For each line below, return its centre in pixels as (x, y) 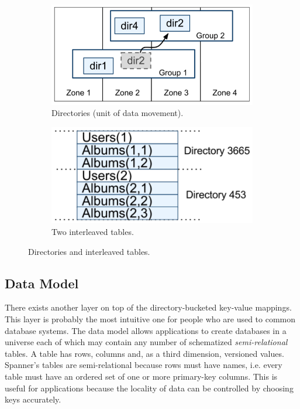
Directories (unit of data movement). (118, 113)
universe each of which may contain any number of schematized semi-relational (146, 342)
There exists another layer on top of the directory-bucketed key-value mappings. (148, 307)
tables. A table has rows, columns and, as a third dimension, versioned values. (144, 353)
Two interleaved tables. (93, 231)
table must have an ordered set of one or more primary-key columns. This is (141, 376)
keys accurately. (33, 399)
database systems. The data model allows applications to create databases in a (146, 330)
